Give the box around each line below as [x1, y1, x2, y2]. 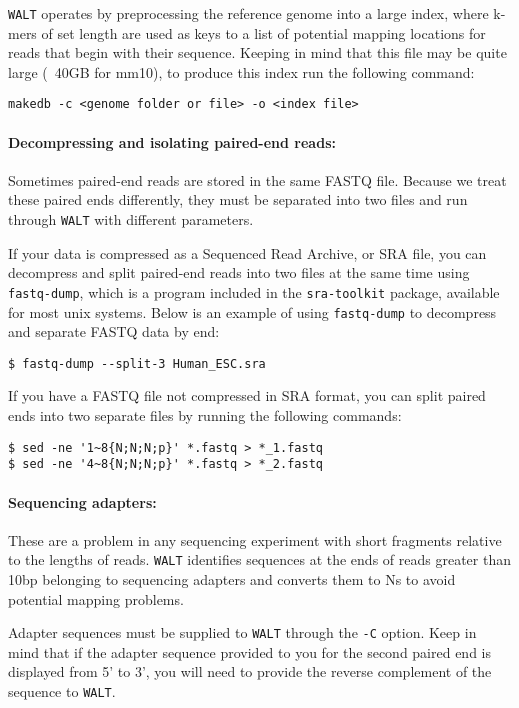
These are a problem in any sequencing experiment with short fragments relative [8, 529, 502, 550]
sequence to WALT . [8, 681, 116, 702]
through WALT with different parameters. [8, 209, 254, 230]
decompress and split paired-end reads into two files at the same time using [8, 262, 470, 283]
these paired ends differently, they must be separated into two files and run [8, 189, 468, 210]
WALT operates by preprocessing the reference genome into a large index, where [8, 3, 489, 23]
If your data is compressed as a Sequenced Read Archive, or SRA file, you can [8, 242, 487, 263]
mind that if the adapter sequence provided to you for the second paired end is [8, 641, 492, 662]
